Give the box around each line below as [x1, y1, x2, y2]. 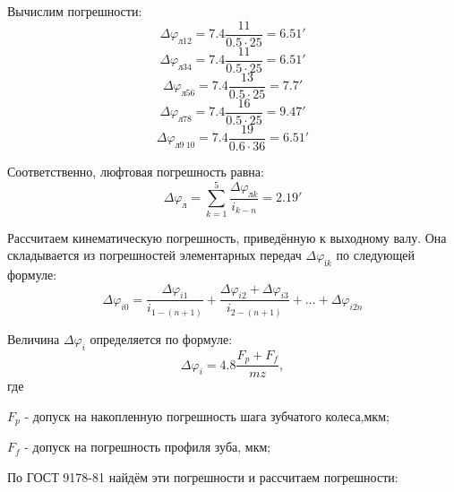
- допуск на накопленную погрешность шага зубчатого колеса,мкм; [24, 406, 390, 425]
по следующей [336, 246, 415, 264]
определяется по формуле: [90, 329, 233, 348]
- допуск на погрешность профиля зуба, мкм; [24, 437, 271, 456]
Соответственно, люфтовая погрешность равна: [7, 161, 264, 180]
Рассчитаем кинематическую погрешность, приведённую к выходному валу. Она [7, 228, 447, 246]
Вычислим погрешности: [7, 2, 142, 20]
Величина [7, 329, 60, 348]
